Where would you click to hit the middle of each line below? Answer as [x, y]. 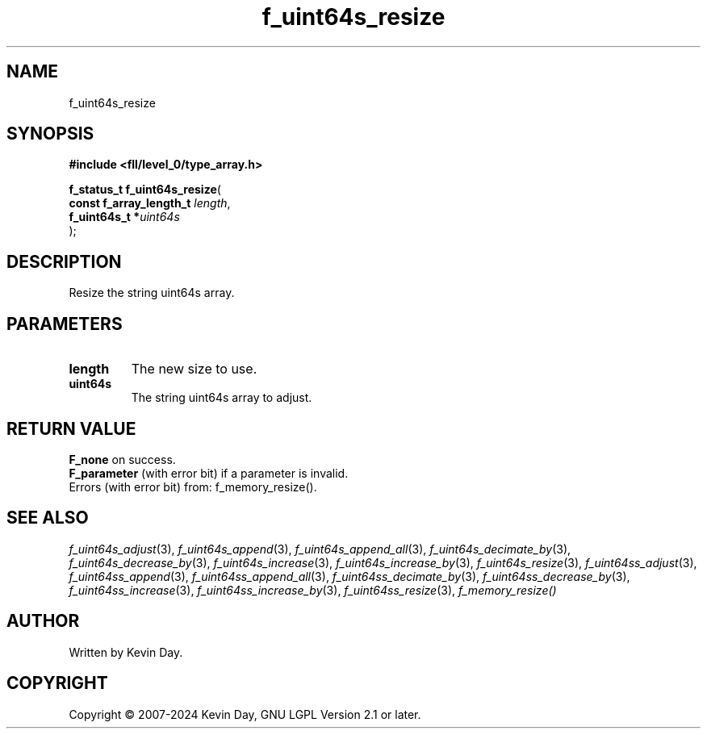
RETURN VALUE [71, 428]
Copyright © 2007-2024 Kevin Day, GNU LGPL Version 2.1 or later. [245, 714]
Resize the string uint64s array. [152, 293]
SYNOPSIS [50, 134]
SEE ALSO [48, 518]
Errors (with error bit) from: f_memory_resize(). [193, 487]
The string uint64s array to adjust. [222, 398]
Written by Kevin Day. [126, 652]
